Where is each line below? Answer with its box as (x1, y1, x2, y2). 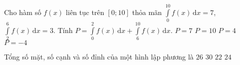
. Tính (53, 24, 73, 35)
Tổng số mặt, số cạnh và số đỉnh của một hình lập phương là (4, 51, 194, 62)
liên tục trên (65, 6, 105, 17)
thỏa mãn (132, 6, 162, 17)
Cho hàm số (4, 6, 42, 17)
